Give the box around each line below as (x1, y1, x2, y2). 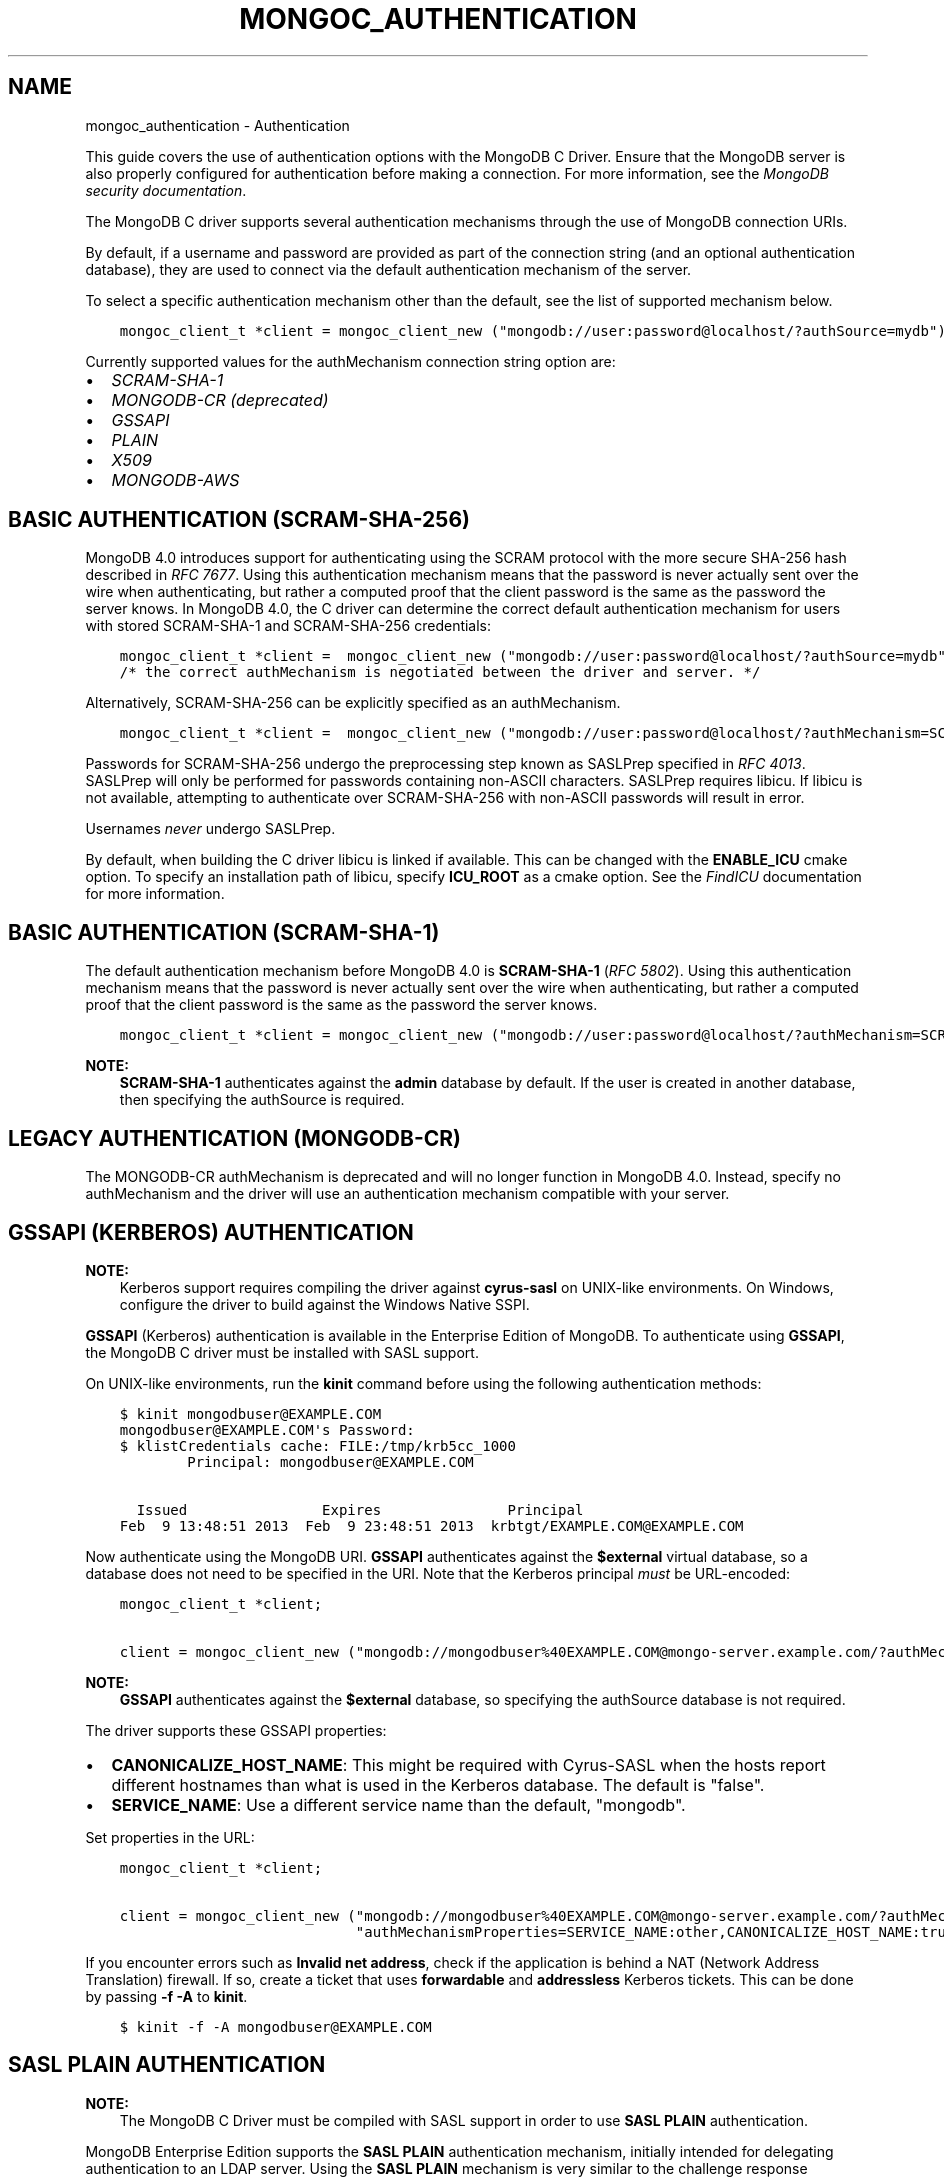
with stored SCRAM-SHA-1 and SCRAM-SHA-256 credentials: (85, 617, 492, 635)
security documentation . (85, 181, 247, 199)
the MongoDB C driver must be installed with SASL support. (85, 1343, 479, 1361)
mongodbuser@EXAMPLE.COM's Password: (119, 1421, 415, 1438)
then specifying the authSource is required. (119, 1091, 405, 1109)
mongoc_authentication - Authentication (85, 116, 350, 134)
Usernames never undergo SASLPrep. (85, 820, 336, 838)
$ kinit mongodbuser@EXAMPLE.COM (119, 1405, 382, 1422)
